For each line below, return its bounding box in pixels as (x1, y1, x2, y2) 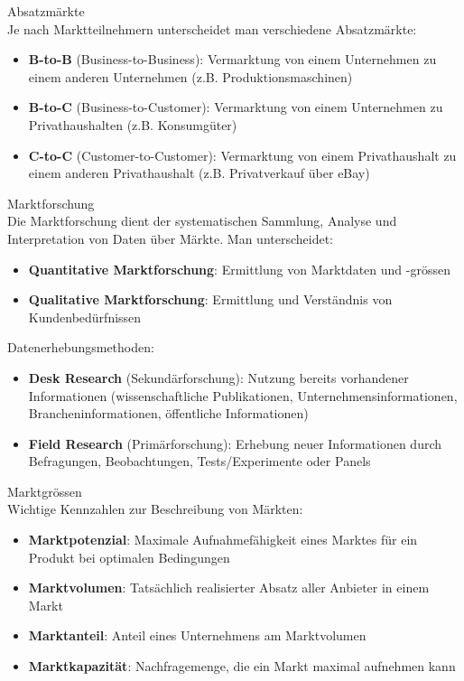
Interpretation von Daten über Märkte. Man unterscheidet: (7, 229, 334, 247)
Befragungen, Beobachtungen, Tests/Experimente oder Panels (28, 452, 371, 471)
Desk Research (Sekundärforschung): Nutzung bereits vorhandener (28, 368, 409, 387)
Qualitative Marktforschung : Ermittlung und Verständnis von (28, 290, 393, 309)
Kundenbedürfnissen (28, 307, 142, 326)
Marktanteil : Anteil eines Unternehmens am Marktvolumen (28, 626, 367, 645)
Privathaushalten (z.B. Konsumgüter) (28, 115, 237, 134)
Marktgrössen (7, 481, 82, 500)
